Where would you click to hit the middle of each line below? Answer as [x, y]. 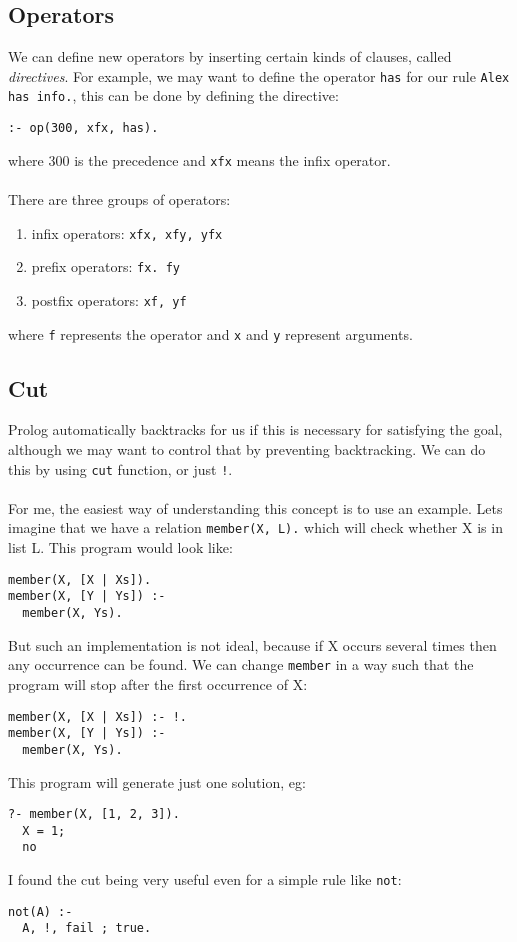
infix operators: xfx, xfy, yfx [127, 232]
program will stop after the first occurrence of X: [158, 683]
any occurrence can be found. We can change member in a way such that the [241, 664]
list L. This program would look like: [120, 547]
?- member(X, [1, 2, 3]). [94, 814]
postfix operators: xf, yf [109, 299]
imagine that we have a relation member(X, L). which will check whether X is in [255, 527]
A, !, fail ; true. [87, 928]
